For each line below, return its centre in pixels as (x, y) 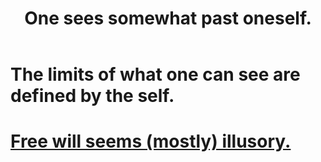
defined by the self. (92, 96)
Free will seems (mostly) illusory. (151, 141)
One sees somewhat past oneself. (168, 18)
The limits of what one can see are (155, 74)
